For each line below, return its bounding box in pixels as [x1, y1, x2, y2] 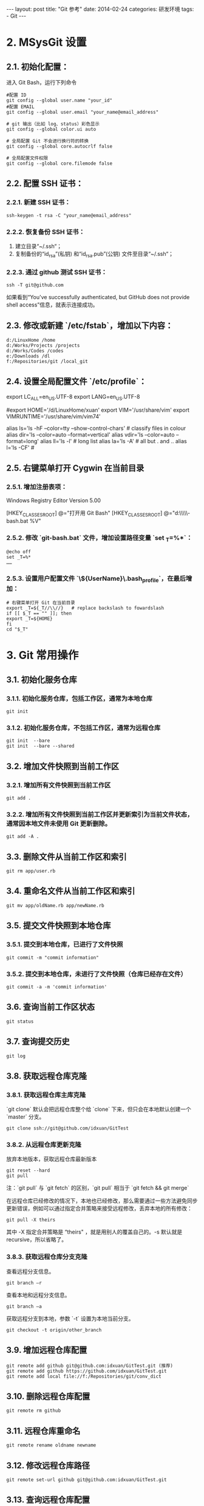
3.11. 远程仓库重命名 [6, 1426, 81, 1436]
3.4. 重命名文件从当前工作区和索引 [6, 886, 135, 896]
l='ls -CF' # [6, 444, 35, 451]
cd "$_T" [6, 626, 29, 633]
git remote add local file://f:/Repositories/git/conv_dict [6, 1373, 162, 1380]
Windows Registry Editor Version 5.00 [6, 497, 101, 504]
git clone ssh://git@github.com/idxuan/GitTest [6, 1125, 129, 1131]
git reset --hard [6, 1167, 50, 1174]
